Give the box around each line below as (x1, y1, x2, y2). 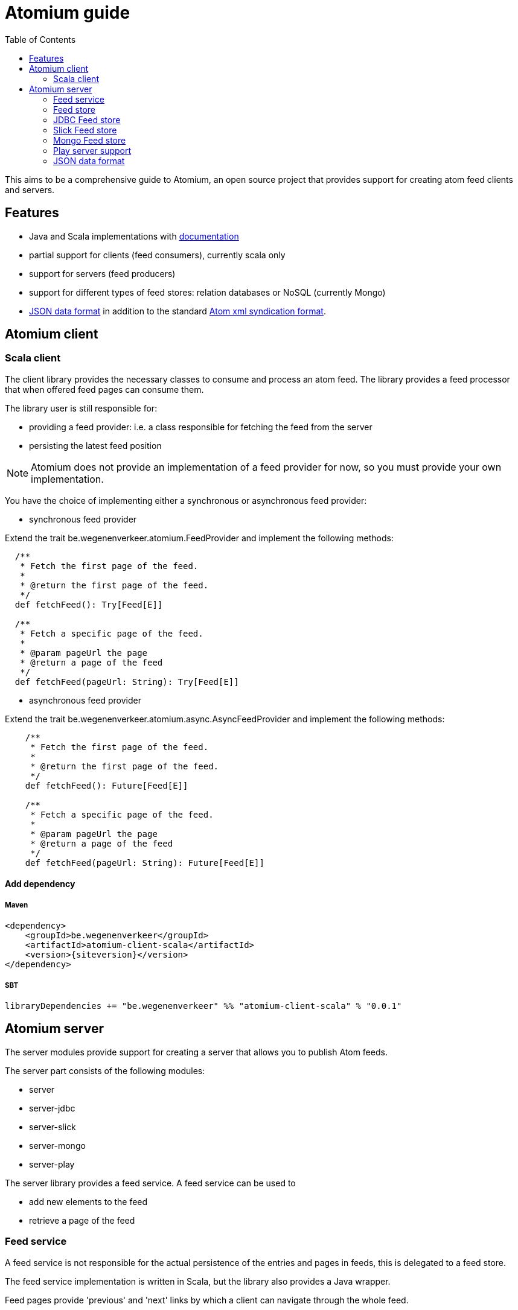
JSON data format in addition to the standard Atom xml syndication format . (29, 305, 326, 316)
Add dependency (5, 879, 75, 889)
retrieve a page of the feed (29, 1215, 135, 1226)
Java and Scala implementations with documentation (29, 231, 239, 241)
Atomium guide (5, 2, 130, 23)
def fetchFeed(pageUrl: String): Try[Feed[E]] (14, 676, 239, 687)
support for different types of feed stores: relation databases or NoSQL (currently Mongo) (29, 287, 386, 297)
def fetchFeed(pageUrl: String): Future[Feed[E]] (25, 857, 264, 868)
